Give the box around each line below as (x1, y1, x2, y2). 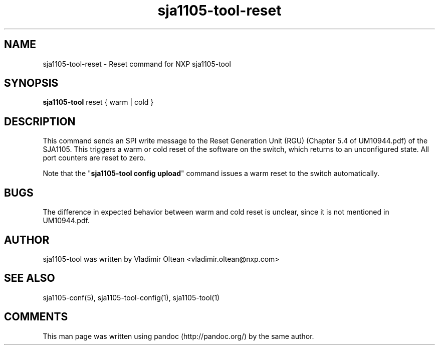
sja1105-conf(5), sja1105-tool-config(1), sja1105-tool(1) (43, 293, 220, 302)
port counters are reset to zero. (43, 153, 146, 162)
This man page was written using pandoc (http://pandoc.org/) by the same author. (43, 331, 314, 340)
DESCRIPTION (4, 115, 76, 128)
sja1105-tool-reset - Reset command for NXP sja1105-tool (43, 59, 231, 68)
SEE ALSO (4, 272, 55, 285)
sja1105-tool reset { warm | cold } (43, 98, 154, 107)
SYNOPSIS (4, 77, 59, 90)
